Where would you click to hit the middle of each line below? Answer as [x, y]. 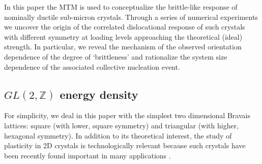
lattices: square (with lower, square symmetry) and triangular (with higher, [122, 125]
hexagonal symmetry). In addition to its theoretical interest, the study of [118, 135]
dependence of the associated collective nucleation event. [92, 66]
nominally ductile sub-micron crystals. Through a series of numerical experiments [131, 17]
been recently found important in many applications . [88, 155]
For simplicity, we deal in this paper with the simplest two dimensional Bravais [127, 115]
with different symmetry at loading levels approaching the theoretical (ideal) [123, 36]
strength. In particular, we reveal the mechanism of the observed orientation [123, 47]
